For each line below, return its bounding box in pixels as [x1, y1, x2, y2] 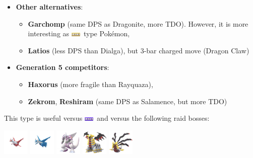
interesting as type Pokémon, [28, 28, 130, 39]
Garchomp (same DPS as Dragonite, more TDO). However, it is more [28, 18, 248, 29]
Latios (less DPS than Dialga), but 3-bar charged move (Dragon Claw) [28, 45, 249, 55]
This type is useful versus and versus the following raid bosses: [4, 113, 210, 123]
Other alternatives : [16, 2, 83, 12]
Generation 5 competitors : [16, 62, 109, 72]
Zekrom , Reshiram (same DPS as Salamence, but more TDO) [28, 96, 227, 106]
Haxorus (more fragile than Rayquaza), [28, 78, 153, 89]
